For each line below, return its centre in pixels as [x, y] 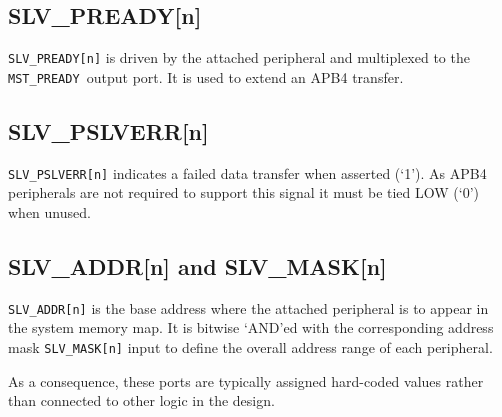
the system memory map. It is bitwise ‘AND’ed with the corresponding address [251, 327]
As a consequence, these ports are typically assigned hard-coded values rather [246, 380]
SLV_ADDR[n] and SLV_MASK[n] [197, 265]
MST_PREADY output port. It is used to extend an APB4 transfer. [206, 76]
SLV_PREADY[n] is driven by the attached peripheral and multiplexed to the [239, 57]
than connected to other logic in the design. [141, 400]
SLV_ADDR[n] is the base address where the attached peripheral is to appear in [248, 307]
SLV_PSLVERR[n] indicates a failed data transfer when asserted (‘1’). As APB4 [247, 172]
